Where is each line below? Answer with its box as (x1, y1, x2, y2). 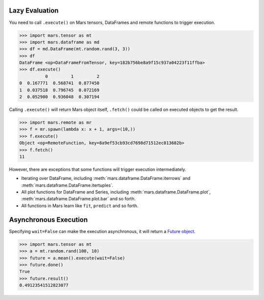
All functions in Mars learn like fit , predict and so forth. (21, 203, 139, 209)
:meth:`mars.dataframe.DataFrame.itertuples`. (21, 182, 113, 188)
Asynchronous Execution (9, 215, 88, 224)
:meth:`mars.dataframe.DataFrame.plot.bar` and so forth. (21, 196, 136, 202)
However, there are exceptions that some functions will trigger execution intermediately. (9, 166, 186, 172)
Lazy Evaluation (9, 6, 59, 15)
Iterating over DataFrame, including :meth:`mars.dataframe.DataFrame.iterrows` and (21, 175, 191, 181)
